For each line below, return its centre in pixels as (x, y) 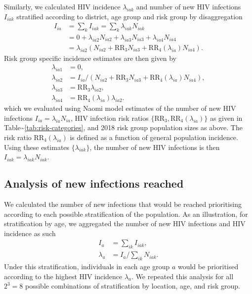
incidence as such (30, 233)
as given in (226, 118)
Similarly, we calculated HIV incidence (62, 6)
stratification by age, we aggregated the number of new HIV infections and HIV (125, 223)
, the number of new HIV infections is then (155, 147)
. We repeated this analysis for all (183, 276)
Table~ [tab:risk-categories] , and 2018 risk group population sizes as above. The (123, 127)
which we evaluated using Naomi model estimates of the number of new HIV (120, 108)
